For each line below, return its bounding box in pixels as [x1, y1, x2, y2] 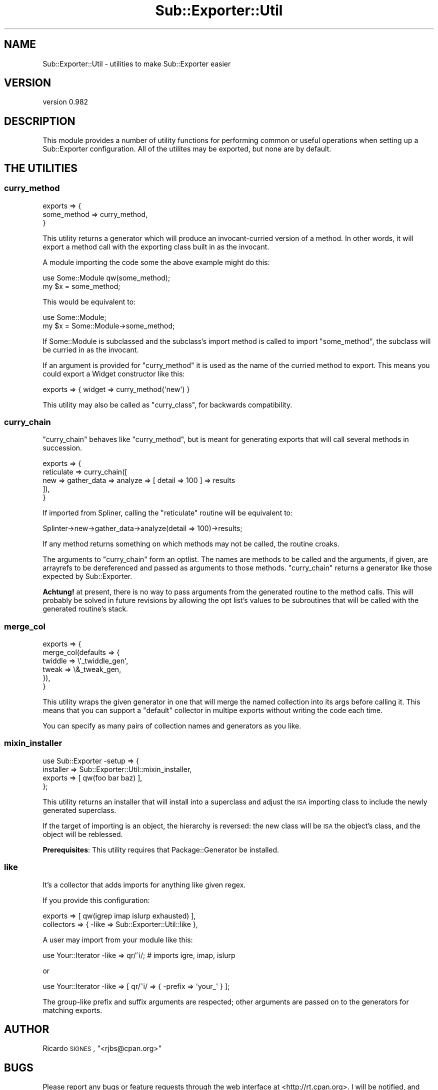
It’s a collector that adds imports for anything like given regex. [42, 880, 246, 889]
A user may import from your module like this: [42, 935, 193, 944]
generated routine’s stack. [42, 604, 128, 613]
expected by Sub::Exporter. [42, 572, 132, 581]
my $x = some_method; [42, 281, 120, 290]
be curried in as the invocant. [42, 345, 139, 354]
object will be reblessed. [42, 829, 123, 838]
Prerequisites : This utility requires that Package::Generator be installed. [42, 845, 279, 854]
